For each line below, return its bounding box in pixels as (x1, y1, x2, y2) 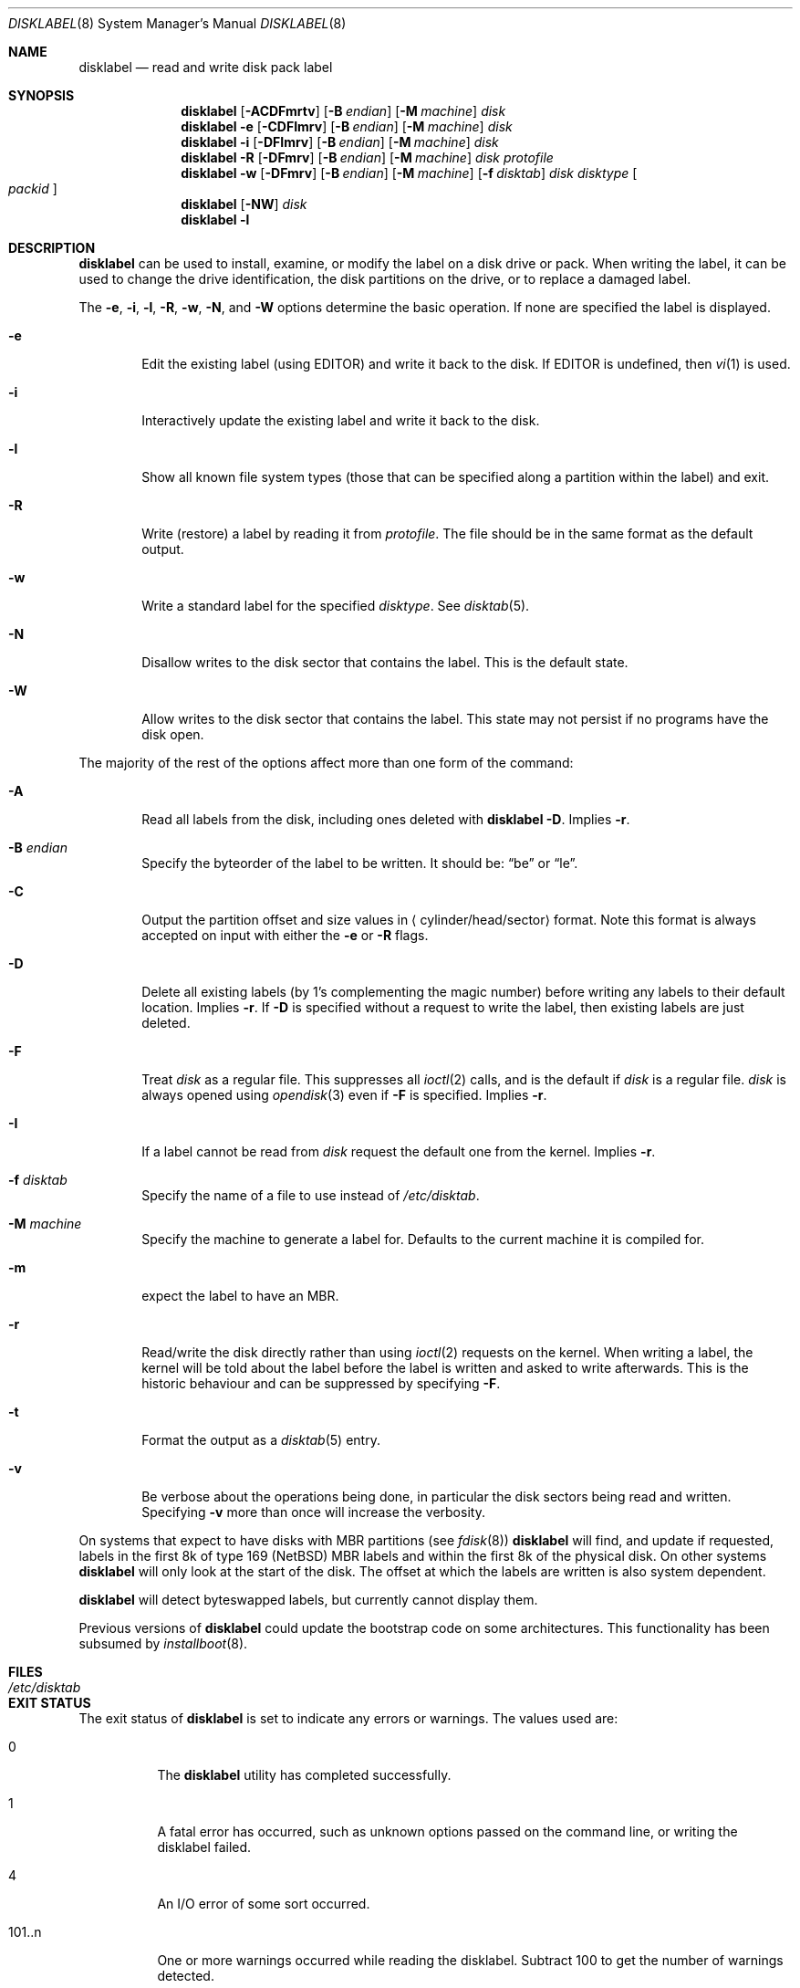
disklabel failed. (157, 1839, 252, 1855)
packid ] (8, 181, 57, 196)
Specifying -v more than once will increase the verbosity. (141, 1504, 485, 1520)
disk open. (141, 727, 204, 742)
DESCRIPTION (8, 240, 96, 256)
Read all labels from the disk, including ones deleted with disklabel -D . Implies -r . (141, 811, 630, 827)
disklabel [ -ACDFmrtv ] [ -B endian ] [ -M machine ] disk (181, 103, 506, 119)
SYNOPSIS (8, 88, 75, 103)
